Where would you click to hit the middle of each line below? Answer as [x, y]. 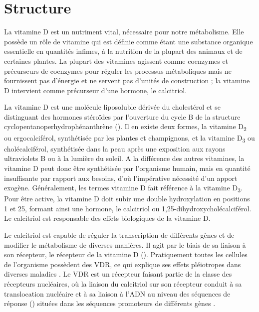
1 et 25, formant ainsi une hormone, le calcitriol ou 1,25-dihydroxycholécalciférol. [128, 208]
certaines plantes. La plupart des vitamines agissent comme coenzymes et [116, 61]
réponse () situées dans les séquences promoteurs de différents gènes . [110, 303]
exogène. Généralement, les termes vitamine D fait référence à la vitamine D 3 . [123, 188]
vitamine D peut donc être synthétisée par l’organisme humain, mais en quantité [127, 168]
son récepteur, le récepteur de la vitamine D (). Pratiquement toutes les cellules [126, 254]
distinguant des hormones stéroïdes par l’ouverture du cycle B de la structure [122, 116]
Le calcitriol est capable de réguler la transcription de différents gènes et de [119, 235]
